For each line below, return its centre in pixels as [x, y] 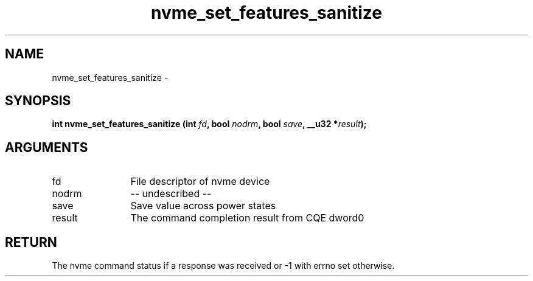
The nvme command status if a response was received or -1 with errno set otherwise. [223, 266]
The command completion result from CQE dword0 [247, 218]
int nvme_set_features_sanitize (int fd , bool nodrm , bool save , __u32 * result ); [209, 124]
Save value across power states [203, 206]
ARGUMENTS [47, 147]
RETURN [31, 242]
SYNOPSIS [38, 101]
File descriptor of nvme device [200, 182]
